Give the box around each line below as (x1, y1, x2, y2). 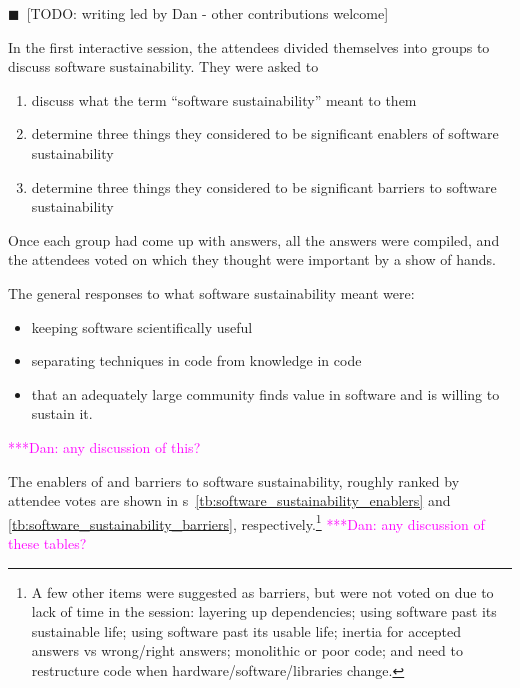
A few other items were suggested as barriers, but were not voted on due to (31, 581, 494, 602)
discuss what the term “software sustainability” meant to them (31, 89, 417, 110)
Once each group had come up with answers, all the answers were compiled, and (8, 229, 500, 250)
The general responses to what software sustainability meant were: (8, 282, 415, 303)
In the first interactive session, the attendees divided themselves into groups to (8, 36, 490, 57)
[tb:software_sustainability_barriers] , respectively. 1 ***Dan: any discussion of (8, 510, 485, 534)
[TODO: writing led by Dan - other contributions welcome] (26, 3, 389, 23)
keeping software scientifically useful (31, 316, 253, 337)
